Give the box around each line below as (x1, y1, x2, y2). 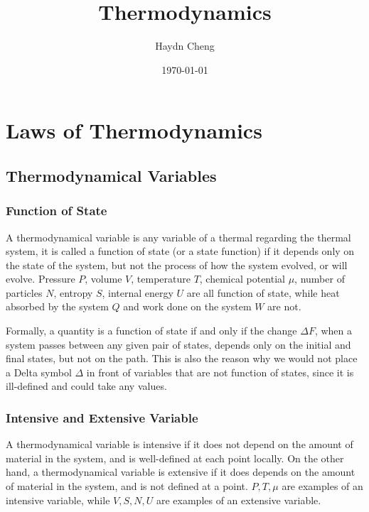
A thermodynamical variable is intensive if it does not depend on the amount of (6, 437, 353, 452)
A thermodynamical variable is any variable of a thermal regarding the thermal (6, 229, 351, 244)
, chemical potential (199, 271, 285, 286)
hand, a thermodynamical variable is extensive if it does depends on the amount (6, 464, 355, 479)
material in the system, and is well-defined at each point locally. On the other (6, 450, 344, 465)
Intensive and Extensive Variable (6, 408, 198, 426)
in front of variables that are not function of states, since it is (86, 364, 354, 379)
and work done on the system (123, 299, 252, 314)
